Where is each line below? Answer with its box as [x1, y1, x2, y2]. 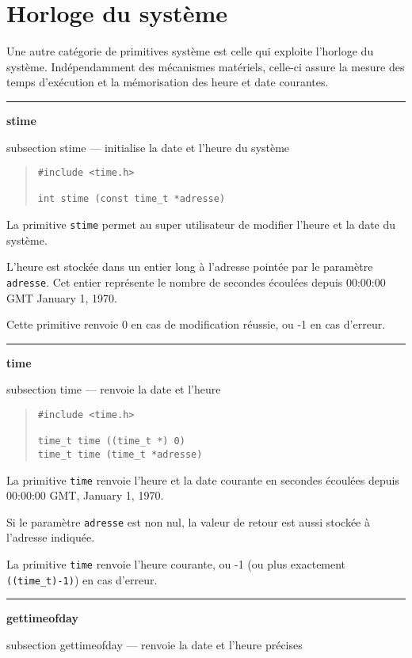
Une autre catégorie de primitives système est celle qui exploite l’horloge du [6, 43, 374, 59]
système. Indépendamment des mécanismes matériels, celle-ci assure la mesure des [6, 58, 405, 74]
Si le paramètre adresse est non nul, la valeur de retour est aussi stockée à [6, 513, 370, 530]
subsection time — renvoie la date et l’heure [6, 381, 221, 397]
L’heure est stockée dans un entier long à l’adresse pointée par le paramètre [6, 258, 373, 275]
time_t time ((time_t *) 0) [37, 435, 185, 447]
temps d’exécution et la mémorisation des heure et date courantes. [6, 74, 329, 90]
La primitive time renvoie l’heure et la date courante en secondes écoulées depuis [6, 471, 399, 488]
